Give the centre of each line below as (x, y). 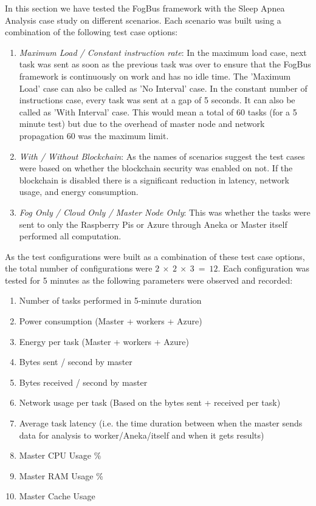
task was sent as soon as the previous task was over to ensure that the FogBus (165, 64)
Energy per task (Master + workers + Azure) (104, 341)
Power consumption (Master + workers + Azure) (111, 321)
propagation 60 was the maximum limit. (94, 135)
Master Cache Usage (57, 496)
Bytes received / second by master (83, 382)
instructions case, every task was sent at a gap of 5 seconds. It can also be (157, 100)
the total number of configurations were (79, 268)
